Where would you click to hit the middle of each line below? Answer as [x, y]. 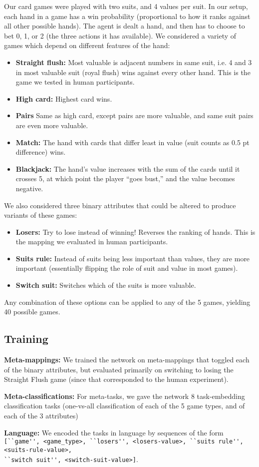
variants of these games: [41, 215]
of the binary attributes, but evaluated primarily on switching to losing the [119, 369]
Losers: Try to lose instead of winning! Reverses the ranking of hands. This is [135, 231]
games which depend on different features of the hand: [87, 45]
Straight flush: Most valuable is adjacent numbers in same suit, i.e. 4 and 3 [134, 62]
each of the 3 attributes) [41, 416]
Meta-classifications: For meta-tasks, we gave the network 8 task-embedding [125, 396]
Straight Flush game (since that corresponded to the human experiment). [116, 379]
